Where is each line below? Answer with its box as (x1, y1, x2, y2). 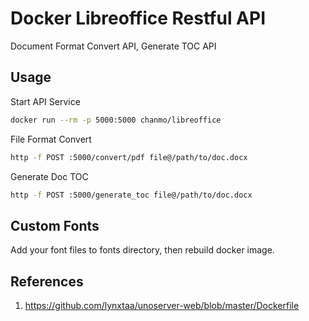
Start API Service (10, 95, 81, 107)
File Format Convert (10, 133, 92, 145)
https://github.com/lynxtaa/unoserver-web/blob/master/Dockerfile (24, 300, 300, 311)
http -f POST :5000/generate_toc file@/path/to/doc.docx (10, 190, 253, 200)
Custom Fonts (10, 217, 100, 234)
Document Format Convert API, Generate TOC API (10, 40, 217, 52)
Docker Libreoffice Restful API (10, 7, 267, 30)
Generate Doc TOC (10, 170, 89, 182)
